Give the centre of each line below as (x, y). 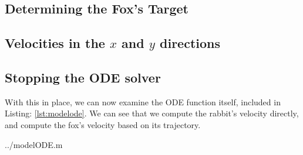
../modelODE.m (34, 144)
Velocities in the (55, 43)
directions (190, 43)
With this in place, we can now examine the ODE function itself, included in (143, 101)
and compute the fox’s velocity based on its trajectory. (103, 124)
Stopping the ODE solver (83, 77)
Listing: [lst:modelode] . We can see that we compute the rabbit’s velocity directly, (152, 113)
